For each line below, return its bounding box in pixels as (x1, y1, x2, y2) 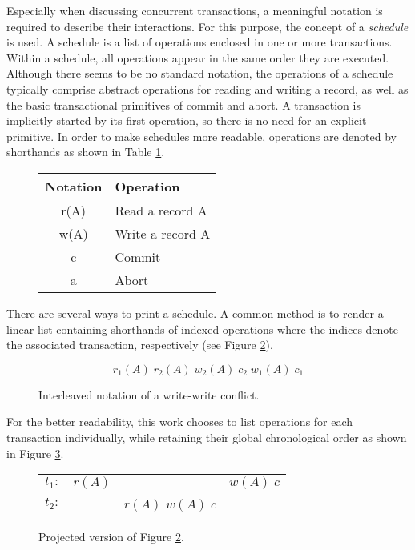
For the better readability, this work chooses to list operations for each (6, 413, 353, 430)
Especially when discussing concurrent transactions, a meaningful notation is (6, 2, 383, 18)
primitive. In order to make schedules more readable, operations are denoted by (6, 127, 397, 144)
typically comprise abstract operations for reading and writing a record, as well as (6, 80, 409, 97)
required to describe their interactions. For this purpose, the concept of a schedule (6, 18, 409, 34)
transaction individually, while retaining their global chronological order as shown (6, 428, 407, 445)
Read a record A (115, 200, 207, 219)
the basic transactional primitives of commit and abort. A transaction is (6, 96, 361, 113)
